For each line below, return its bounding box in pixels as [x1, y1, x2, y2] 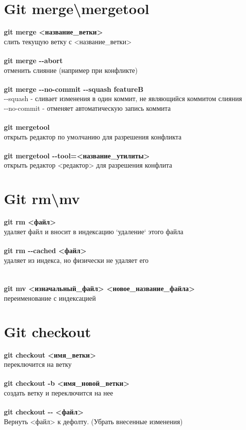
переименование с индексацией [4, 292, 96, 303]
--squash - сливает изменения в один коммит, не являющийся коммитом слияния [4, 93, 242, 103]
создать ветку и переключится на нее [4, 388, 113, 397]
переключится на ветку [4, 359, 72, 369]
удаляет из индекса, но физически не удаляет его [4, 255, 149, 265]
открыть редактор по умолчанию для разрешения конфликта [4, 131, 182, 141]
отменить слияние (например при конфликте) [4, 65, 138, 75]
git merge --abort [4, 55, 63, 65]
